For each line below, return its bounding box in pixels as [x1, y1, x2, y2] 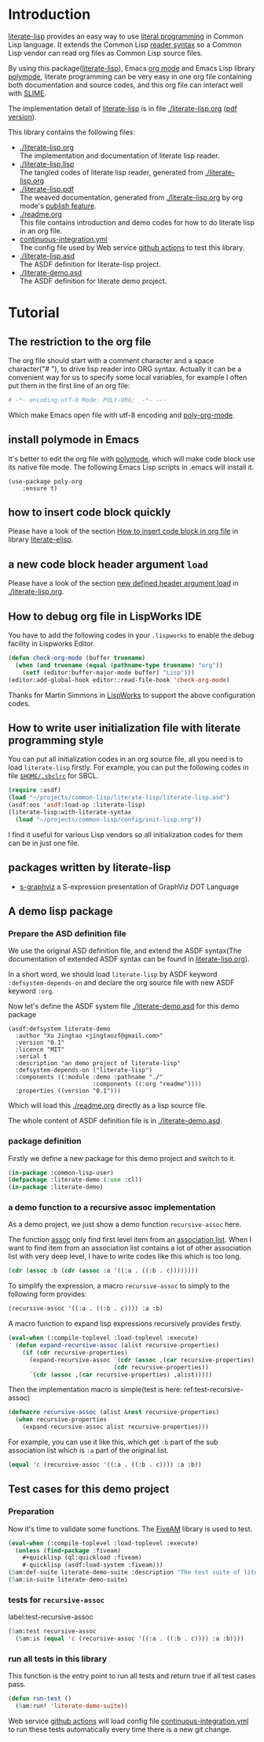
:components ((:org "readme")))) [92, 1080, 202, 1088]
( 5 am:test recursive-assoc [8, 1627, 97, 1636]
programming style [8, 733, 104, 747]
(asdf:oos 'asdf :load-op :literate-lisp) [8, 801, 146, 809]
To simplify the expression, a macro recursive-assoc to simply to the [8, 1281, 230, 1291]
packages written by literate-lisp [8, 861, 171, 874]
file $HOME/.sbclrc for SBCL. [8, 771, 99, 781]
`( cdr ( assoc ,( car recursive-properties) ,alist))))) [28, 1370, 213, 1379]
